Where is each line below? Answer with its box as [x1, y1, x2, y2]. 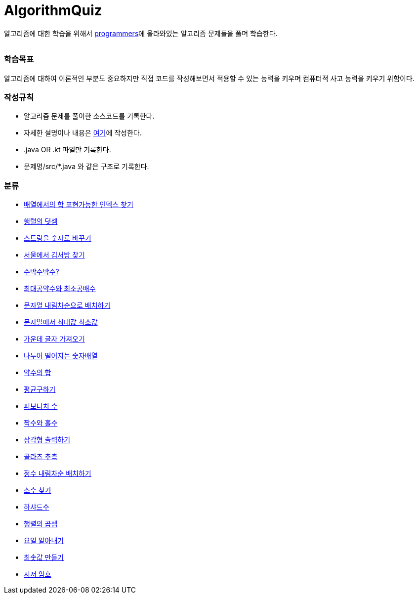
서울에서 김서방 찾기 [24, 251, 85, 259]
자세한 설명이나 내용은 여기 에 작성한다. [24, 128, 142, 137]
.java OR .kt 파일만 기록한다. [24, 145, 111, 154]
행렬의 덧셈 [24, 217, 58, 225]
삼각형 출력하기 [24, 435, 71, 444]
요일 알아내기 [24, 536, 64, 545]
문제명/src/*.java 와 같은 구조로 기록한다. [24, 162, 149, 171]
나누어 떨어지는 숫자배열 [24, 351, 98, 360]
